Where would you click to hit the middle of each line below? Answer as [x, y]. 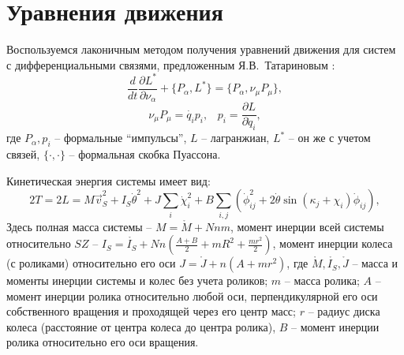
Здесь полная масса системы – [79, 226]
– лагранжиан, [236, 138]
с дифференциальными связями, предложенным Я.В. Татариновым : [171, 64]
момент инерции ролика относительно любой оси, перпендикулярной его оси [192, 295]
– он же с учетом [329, 138]
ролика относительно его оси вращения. [103, 342]
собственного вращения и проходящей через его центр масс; [151, 311]
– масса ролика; [322, 280]
